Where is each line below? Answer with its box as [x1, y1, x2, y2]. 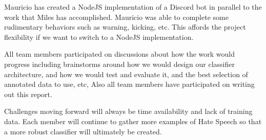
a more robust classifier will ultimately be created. [4, 126, 162, 136]
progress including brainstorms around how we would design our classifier [4, 58, 235, 69]
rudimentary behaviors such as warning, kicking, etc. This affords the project [4, 21, 246, 32]
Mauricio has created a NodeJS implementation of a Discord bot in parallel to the [4, 2, 262, 12]
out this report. [4, 88, 52, 99]
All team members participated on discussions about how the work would [4, 49, 235, 59]
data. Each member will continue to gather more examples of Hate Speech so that [4, 115, 262, 126]
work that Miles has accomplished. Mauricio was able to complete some [4, 11, 229, 22]
